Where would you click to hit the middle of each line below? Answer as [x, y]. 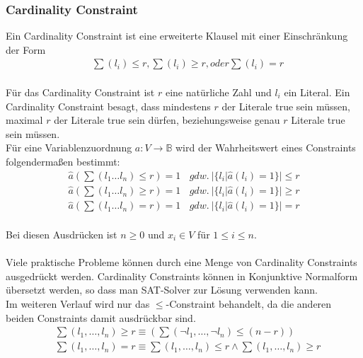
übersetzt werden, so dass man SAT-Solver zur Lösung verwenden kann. [162, 290]
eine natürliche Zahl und [218, 92]
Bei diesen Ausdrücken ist [62, 234]
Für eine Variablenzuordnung [69, 148]
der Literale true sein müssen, [286, 106]
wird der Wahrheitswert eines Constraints [266, 148]
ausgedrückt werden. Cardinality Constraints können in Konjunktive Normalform [182, 276]
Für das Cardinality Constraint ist [80, 92]
